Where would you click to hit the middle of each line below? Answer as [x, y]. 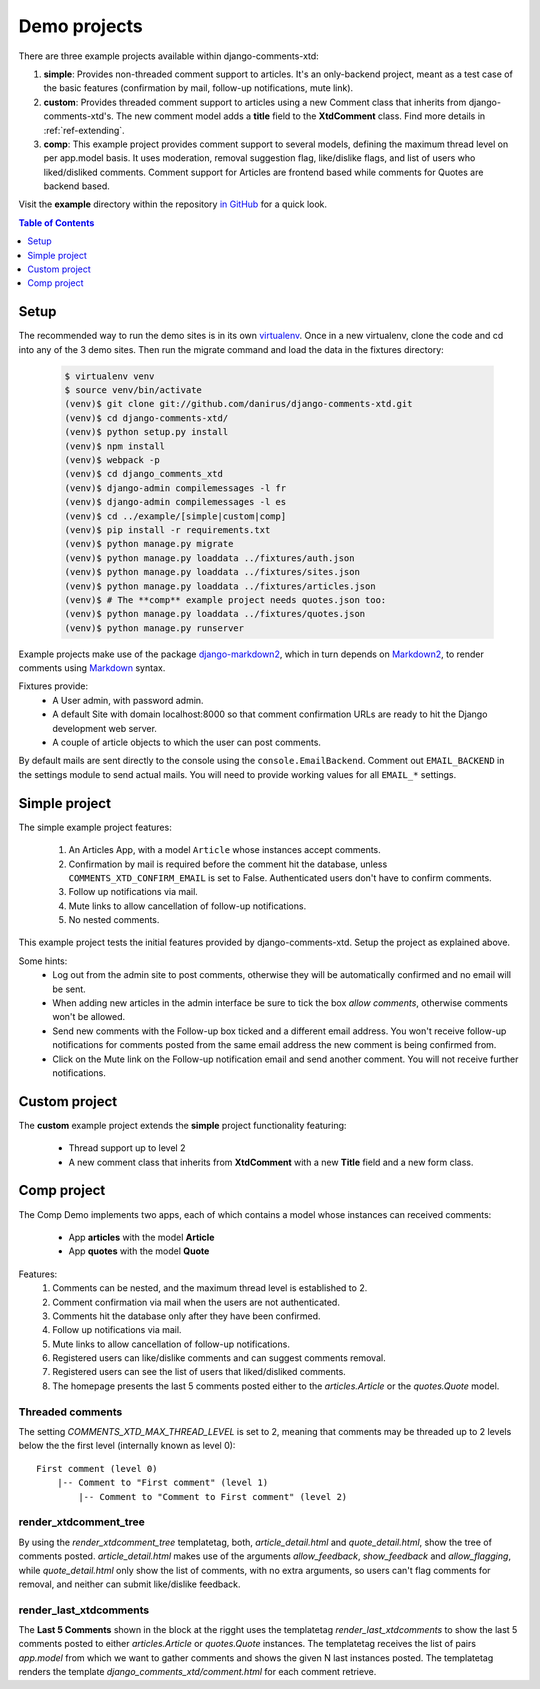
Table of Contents [56, 222]
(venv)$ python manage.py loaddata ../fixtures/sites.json [212, 572]
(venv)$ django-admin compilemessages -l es [175, 502]
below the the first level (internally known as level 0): [127, 1446]
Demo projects [81, 26]
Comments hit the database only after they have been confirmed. [186, 1316]
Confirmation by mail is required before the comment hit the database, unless [228, 864]
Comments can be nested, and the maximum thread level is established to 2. [210, 1288]
